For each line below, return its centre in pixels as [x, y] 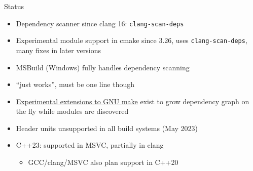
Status [14, 6]
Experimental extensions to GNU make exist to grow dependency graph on [133, 101]
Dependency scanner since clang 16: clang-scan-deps [100, 23]
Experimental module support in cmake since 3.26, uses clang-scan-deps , [132, 40]
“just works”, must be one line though [75, 84]
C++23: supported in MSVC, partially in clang [90, 145]
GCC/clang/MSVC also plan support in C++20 [103, 162]
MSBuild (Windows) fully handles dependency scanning [103, 67]
